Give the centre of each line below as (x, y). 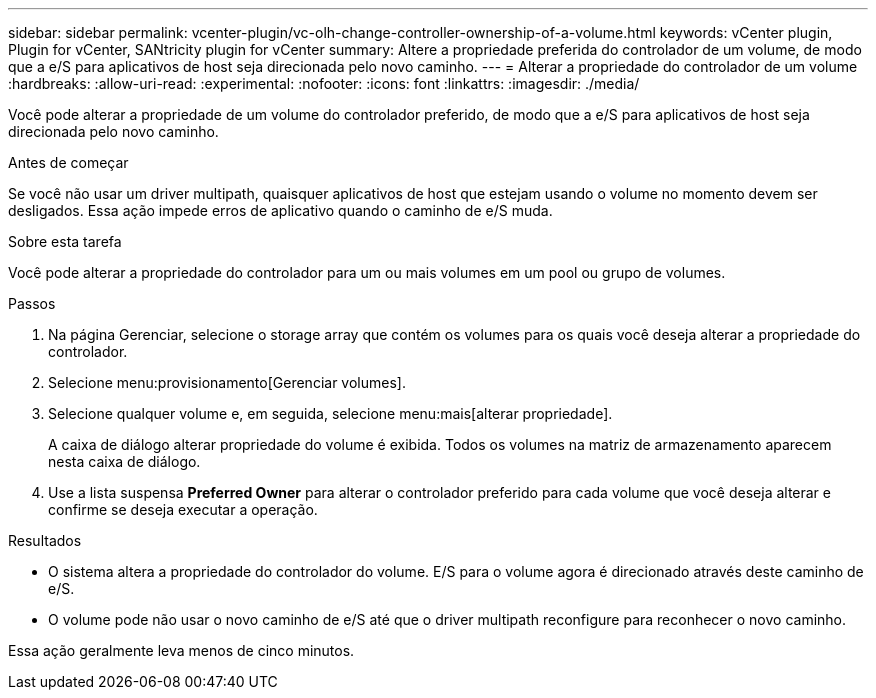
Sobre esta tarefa (65, 241)
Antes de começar (68, 162)
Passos (32, 303)
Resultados (45, 540)
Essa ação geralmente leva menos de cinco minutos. (181, 650)
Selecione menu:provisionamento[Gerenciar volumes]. (227, 382)
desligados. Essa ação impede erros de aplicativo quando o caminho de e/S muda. (280, 210)
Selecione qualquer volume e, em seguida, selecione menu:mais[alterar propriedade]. (330, 413)
